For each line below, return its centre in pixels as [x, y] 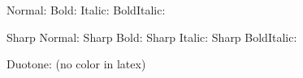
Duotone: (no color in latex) [76, 64]
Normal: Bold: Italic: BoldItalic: [86, 10]
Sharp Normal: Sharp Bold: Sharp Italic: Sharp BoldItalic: [152, 37]
